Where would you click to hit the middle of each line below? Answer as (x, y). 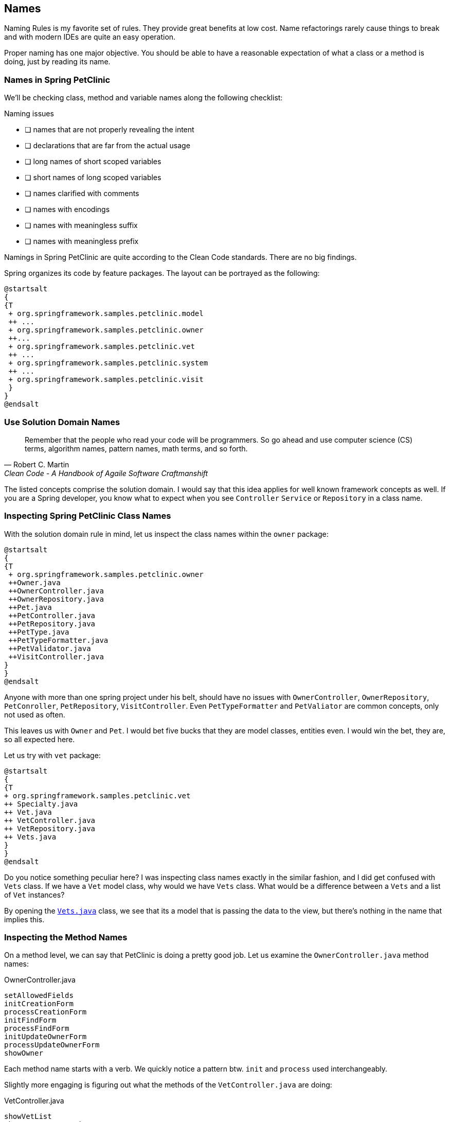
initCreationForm (39, 1004)
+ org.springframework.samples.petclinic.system (108, 363)
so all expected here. (40, 739)
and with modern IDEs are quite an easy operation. (90, 37)
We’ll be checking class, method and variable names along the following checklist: (143, 98)
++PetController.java (52, 615)
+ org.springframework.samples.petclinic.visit (106, 380)
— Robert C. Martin (37, 464)
